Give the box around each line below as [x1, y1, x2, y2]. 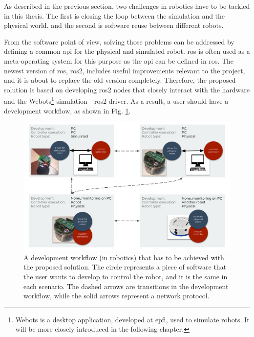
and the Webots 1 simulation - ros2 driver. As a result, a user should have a [4, 94, 229, 106]
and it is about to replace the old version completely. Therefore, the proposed [4, 75, 236, 85]
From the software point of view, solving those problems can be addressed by [4, 36, 234, 46]
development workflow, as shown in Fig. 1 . [4, 105, 131, 115]
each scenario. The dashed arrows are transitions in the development [23, 281, 229, 291]
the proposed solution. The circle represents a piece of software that [23, 262, 227, 272]
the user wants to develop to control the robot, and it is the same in [23, 271, 228, 282]
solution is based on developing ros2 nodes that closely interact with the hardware [4, 84, 250, 94]
